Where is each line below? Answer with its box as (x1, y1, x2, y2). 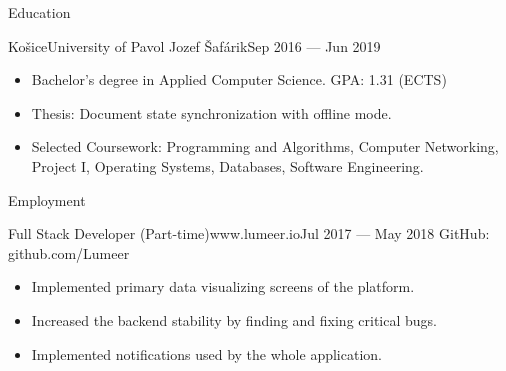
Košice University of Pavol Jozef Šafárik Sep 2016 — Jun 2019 (8, 35, 381, 56)
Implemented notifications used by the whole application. (31, 343, 382, 364)
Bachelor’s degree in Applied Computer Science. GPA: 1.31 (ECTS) (31, 69, 447, 90)
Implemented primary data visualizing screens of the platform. (31, 276, 415, 297)
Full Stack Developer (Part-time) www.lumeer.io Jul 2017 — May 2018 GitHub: (8, 223, 490, 244)
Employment (8, 189, 86, 210)
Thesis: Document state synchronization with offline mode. (31, 102, 392, 123)
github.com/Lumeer (8, 242, 130, 263)
